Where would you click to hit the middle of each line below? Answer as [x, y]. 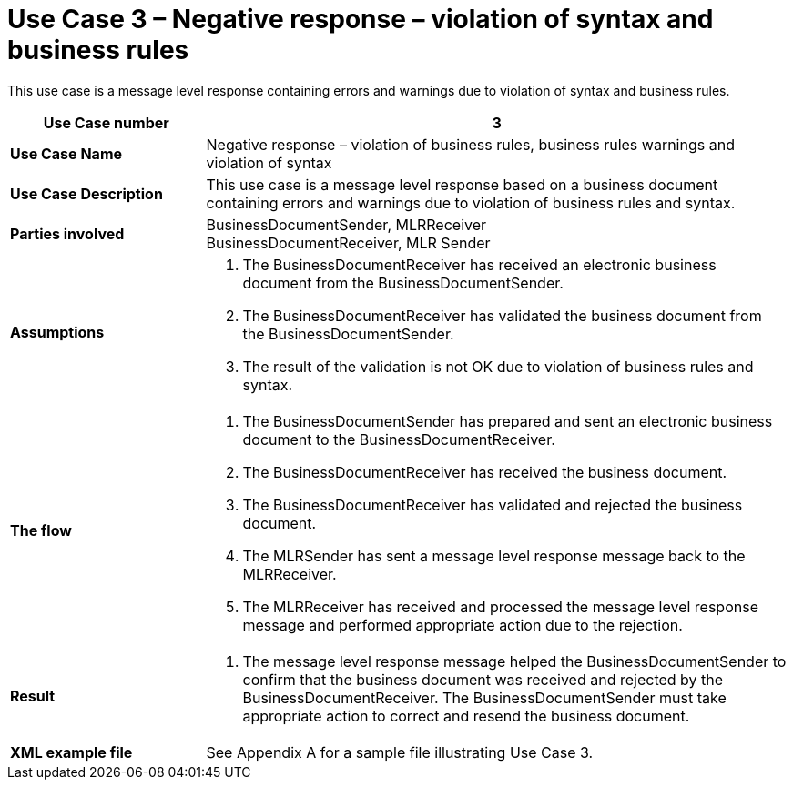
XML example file [71, 752]
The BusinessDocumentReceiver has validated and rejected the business [493, 504]
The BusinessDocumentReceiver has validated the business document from [502, 315]
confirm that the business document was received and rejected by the [483, 679]
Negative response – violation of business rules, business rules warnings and [470, 144]
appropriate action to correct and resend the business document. [466, 716]
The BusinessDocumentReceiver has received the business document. [485, 472]
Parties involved [67, 233]
